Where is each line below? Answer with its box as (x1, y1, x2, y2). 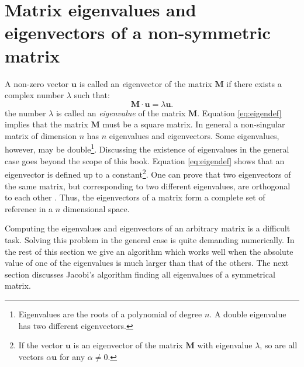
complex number (5, 89, 64, 101)
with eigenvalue (197, 339, 253, 351)
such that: (74, 89, 110, 101)
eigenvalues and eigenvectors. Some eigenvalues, (109, 129, 279, 141)
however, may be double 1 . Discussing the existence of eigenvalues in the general (5, 141, 289, 155)
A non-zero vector (5, 77, 69, 89)
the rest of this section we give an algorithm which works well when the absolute (5, 245, 293, 257)
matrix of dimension (5, 129, 77, 141)
